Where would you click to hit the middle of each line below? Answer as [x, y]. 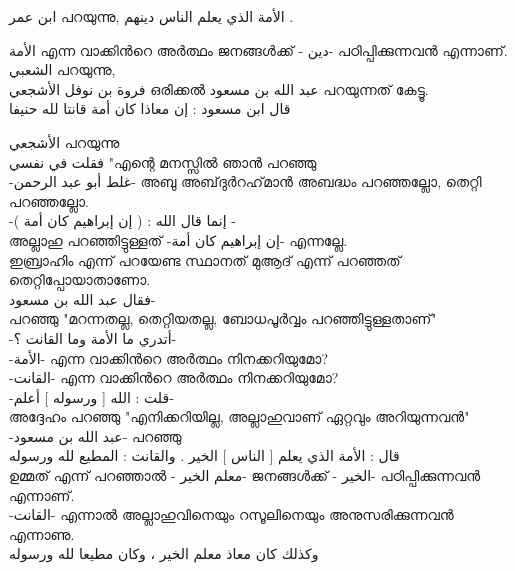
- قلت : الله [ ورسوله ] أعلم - [91, 396]
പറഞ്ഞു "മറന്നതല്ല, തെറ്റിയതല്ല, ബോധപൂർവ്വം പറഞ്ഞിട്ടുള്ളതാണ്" [223, 318]
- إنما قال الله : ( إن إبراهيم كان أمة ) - [122, 220]
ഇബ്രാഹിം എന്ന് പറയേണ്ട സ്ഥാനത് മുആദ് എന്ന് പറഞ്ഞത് [205, 259]
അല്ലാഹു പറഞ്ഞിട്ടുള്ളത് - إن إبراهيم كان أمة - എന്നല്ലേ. [178, 239]
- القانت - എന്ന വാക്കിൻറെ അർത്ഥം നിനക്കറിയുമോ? [174, 377]
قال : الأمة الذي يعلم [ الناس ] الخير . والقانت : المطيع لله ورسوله [204, 455]
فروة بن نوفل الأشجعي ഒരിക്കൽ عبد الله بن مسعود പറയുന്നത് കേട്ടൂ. [219, 88]
